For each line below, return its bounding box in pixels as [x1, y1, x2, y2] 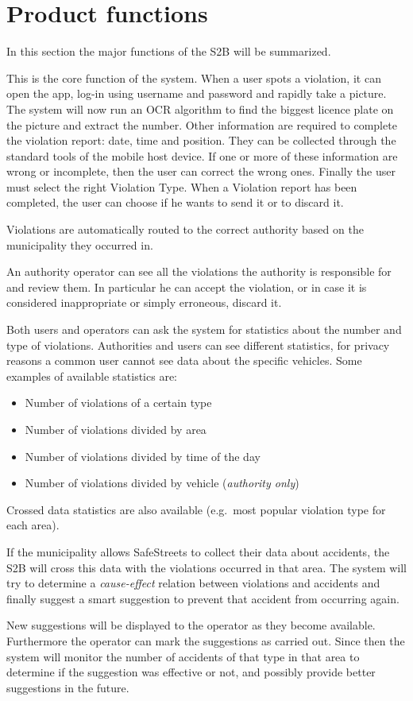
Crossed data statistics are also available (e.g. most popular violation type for [6, 501, 386, 517]
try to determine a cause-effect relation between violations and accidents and [6, 575, 380, 591]
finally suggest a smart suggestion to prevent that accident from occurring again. [6, 590, 399, 606]
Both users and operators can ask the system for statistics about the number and [6, 321, 402, 338]
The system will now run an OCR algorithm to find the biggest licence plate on [6, 100, 394, 117]
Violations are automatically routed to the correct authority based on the [6, 221, 364, 238]
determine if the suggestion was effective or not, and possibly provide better [6, 664, 376, 680]
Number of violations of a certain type [25, 394, 212, 411]
